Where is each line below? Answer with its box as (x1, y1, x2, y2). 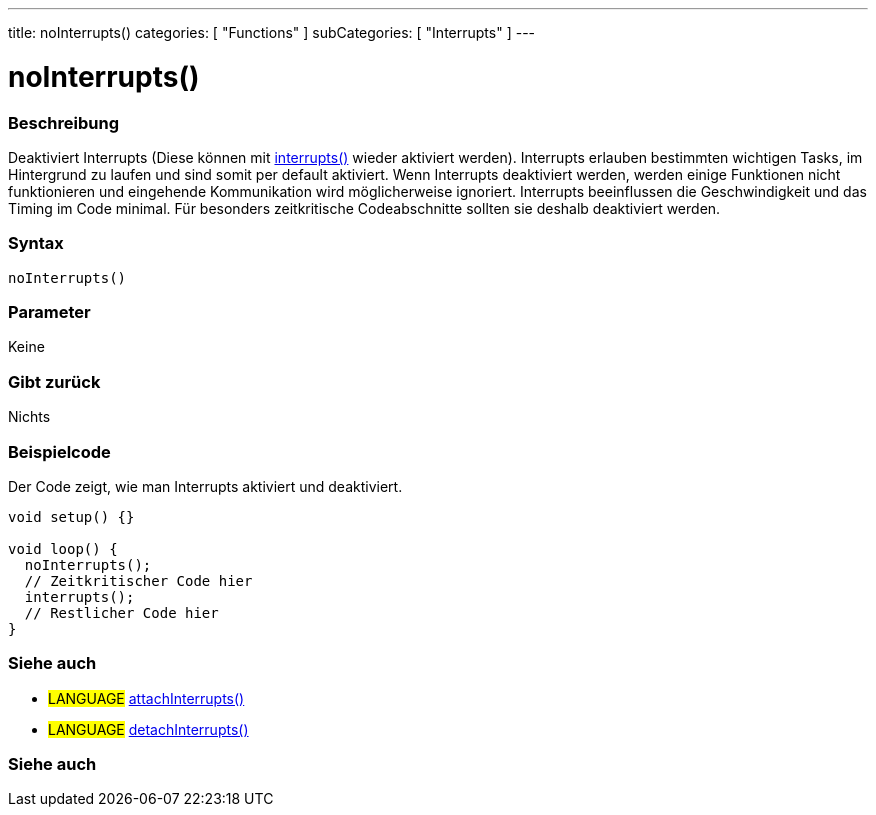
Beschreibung (8, 112, 120, 133)
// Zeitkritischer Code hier (24, 572, 253, 589)
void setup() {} (8, 508, 135, 525)
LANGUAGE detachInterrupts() (48, 720, 249, 738)
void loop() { (8, 540, 118, 557)
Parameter (8, 302, 91, 322)
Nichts (8, 408, 51, 426)
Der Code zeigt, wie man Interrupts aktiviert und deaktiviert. (8, 477, 403, 495)
